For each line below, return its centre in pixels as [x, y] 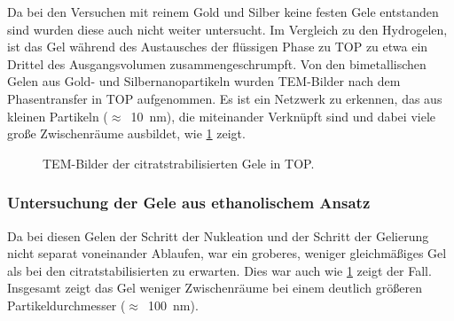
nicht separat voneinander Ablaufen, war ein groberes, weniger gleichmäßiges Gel [227, 253]
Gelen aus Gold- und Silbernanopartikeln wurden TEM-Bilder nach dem [204, 81]
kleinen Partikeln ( [58, 116]
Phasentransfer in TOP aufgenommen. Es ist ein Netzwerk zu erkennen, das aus [225, 98]
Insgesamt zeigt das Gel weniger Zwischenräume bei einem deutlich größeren [215, 288]
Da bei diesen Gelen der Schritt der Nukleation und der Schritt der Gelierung [218, 235]
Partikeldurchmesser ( [67, 305]
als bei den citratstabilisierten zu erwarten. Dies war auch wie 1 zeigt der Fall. [219, 270]
